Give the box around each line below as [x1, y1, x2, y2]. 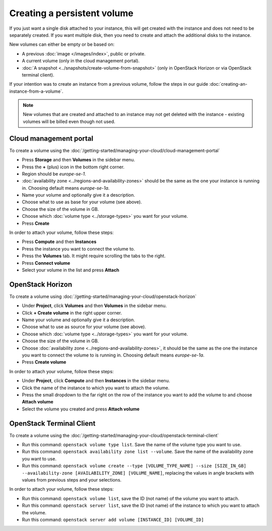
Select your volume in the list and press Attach [22, 267, 119, 273]
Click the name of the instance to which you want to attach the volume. [22, 385, 170, 391]
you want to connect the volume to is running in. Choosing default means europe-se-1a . [22, 352, 205, 358]
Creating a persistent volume [9, 8, 133, 19]
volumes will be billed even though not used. [23, 119, 115, 125]
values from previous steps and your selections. [22, 477, 122, 483]
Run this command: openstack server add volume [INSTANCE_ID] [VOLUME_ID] [22, 516, 204, 522]
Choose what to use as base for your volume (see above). [22, 199, 142, 205]
